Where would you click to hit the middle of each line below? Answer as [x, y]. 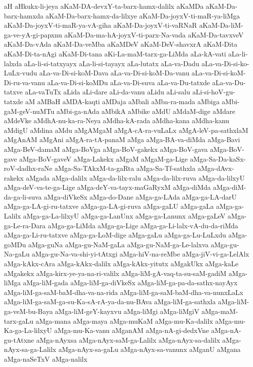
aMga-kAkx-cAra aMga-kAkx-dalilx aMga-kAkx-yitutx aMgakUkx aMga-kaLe [121, 264]
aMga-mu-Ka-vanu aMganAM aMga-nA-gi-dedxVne [132, 330]
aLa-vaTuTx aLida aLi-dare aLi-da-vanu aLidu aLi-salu [108, 92]
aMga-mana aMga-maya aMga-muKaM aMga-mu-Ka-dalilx [124, 321]
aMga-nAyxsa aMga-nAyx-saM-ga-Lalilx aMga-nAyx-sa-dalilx [128, 339]
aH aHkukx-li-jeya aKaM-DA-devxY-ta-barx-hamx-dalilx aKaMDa [104, 6]
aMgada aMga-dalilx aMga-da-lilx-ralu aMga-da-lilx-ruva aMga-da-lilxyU [136, 177]
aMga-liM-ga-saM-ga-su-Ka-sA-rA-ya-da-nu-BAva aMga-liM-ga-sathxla [110, 302]
